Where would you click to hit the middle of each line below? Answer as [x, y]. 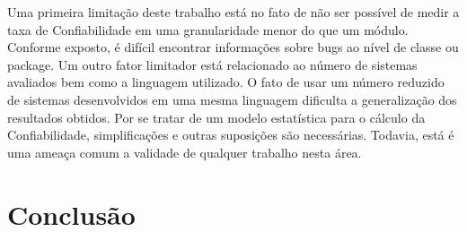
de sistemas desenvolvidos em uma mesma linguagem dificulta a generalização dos [232, 99]
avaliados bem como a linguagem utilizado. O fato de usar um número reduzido [226, 82]
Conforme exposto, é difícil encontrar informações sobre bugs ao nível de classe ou [233, 47]
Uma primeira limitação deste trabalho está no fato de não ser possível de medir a [233, 12]
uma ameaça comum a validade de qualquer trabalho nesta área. [185, 152]
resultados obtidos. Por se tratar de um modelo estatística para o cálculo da [216, 117]
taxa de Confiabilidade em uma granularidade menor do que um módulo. [208, 29]
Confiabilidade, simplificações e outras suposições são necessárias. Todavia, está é [231, 135]
